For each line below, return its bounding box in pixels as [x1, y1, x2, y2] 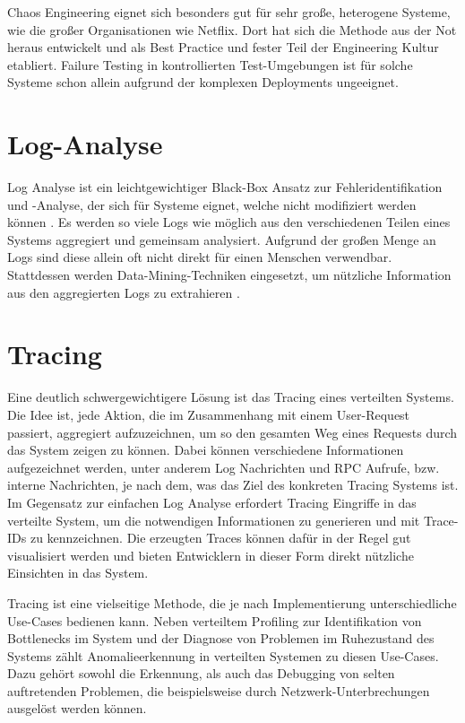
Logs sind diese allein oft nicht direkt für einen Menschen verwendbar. [7, 248, 392, 266]
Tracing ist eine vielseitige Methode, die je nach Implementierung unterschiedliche [7, 593, 457, 612]
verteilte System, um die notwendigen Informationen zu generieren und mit [7, 510, 420, 529]
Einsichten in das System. [7, 563, 149, 582]
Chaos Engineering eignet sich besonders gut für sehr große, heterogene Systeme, [7, 3, 451, 21]
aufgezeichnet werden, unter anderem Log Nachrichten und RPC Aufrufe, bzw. [7, 457, 440, 476]
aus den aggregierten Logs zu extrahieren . [7, 283, 240, 301]
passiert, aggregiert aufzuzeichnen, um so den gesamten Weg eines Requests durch [7, 422, 458, 441]
